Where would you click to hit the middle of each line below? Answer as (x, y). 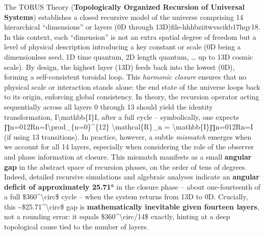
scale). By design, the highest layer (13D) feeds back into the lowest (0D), (120, 67)
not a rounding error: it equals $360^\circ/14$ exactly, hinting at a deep (117, 216)
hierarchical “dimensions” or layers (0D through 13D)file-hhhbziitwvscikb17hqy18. (132, 27)
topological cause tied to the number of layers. (76, 227)
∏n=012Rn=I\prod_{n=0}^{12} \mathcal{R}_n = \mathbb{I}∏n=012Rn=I (129, 127)
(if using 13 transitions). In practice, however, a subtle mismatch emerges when (128, 136)
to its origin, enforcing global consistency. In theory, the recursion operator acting (132, 97)
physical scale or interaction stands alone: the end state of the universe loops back (132, 86)
